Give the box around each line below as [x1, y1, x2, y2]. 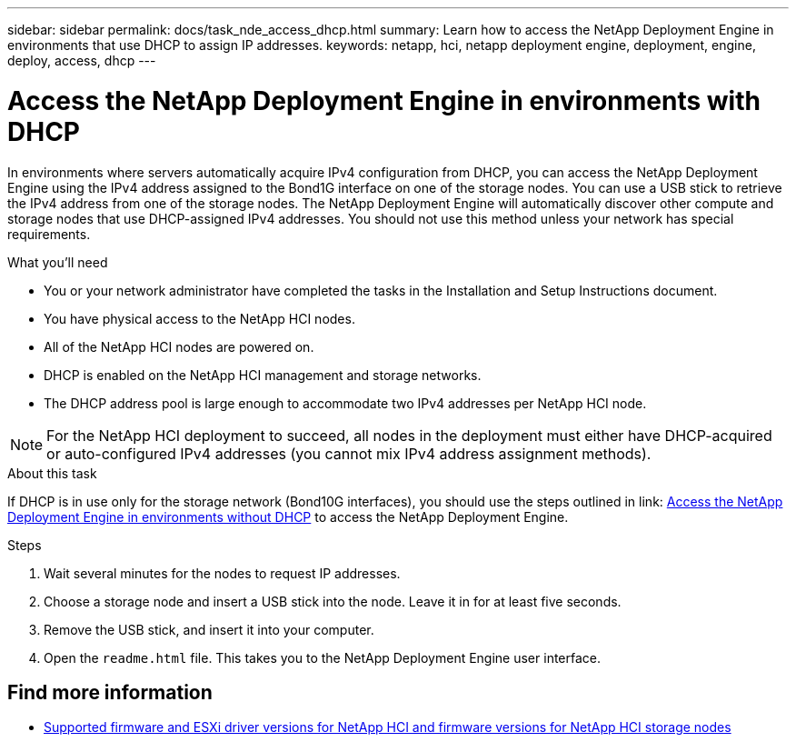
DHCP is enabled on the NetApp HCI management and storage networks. [44, 366, 482, 383]
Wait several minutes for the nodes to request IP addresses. [44, 565, 401, 581]
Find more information [7, 680, 213, 704]
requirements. [7, 226, 91, 242]
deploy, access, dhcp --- [7, 53, 156, 68]
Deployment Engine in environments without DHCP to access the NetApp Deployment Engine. [7, 508, 569, 525]
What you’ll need [7, 254, 108, 270]
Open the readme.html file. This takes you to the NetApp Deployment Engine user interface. [44, 649, 602, 666]
